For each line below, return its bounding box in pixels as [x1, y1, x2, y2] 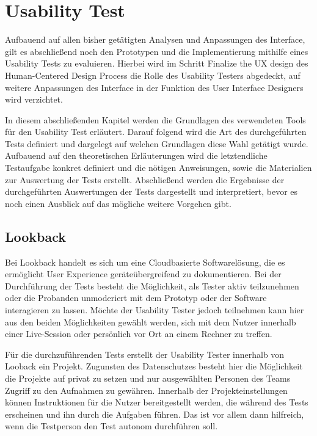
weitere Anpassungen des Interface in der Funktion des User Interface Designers [5, 81, 304, 93]
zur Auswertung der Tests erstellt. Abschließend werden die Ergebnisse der [5, 173, 285, 186]
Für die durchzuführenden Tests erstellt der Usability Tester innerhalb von [5, 347, 285, 360]
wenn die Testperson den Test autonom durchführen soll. [5, 420, 218, 432]
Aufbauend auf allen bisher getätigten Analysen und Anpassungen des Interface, [5, 33, 305, 46]
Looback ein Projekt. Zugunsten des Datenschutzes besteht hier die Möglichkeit [5, 360, 303, 372]
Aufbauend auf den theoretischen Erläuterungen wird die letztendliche [5, 149, 268, 162]
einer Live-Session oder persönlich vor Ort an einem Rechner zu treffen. [5, 327, 272, 340]
